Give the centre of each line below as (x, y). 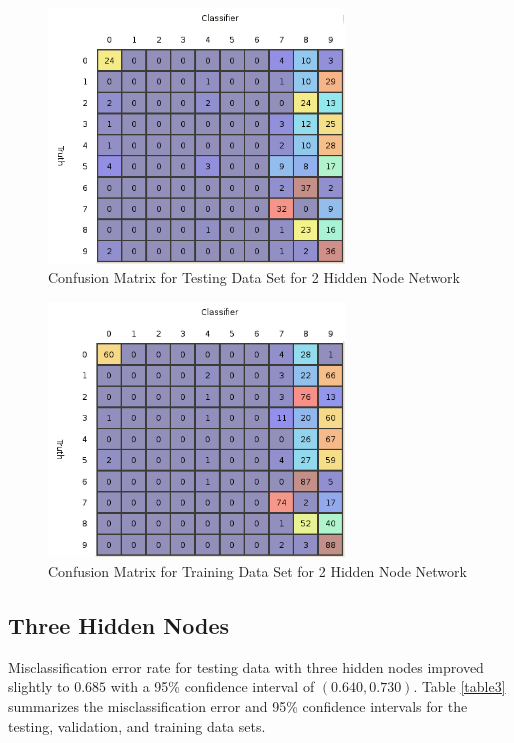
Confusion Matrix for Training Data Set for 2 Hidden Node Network (257, 571)
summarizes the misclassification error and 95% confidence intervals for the (238, 706)
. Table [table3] (459, 686)
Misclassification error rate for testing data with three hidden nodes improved (246, 666)
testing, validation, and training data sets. (137, 725)
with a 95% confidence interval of (212, 686)
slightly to (39, 686)
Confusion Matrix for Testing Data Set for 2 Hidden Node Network (254, 277)
